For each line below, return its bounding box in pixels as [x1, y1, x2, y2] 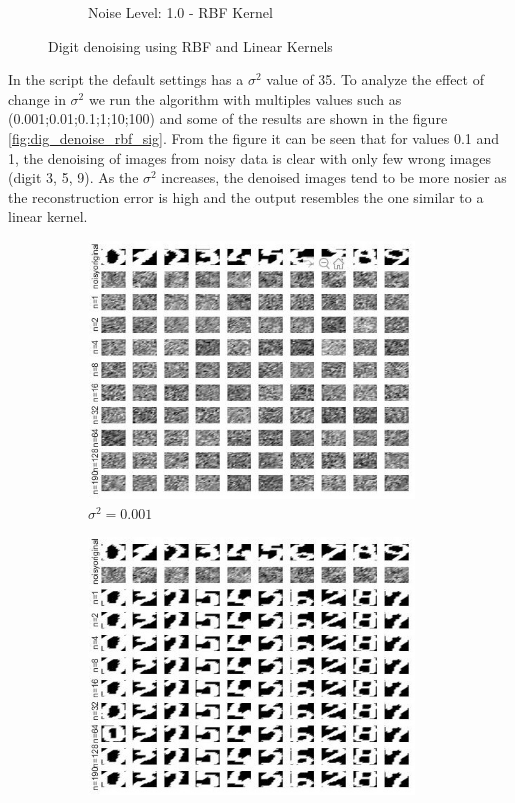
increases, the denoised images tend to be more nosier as [161, 167, 507, 188]
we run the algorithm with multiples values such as [88, 88, 402, 109]
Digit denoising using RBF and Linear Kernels [48, 35, 333, 56]
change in [8, 88, 66, 109]
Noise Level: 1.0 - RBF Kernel [88, 2, 273, 22]
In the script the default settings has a [8, 69, 244, 90]
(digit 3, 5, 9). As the [8, 167, 139, 188]
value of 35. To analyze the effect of [266, 69, 484, 90]
